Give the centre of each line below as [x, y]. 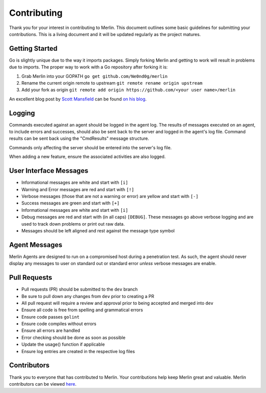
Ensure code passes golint [50, 317]
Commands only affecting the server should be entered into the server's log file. [90, 147]
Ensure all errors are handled [51, 330]
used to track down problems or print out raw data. [73, 224]
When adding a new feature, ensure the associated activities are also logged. [87, 157]
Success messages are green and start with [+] [70, 203]
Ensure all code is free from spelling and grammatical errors [82, 310]
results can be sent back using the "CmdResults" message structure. [79, 138]
